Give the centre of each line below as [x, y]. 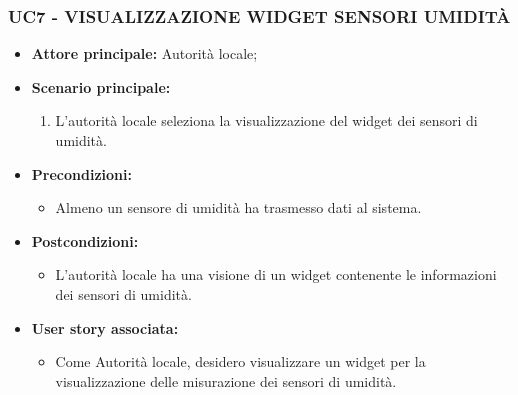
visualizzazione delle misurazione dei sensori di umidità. [226, 380]
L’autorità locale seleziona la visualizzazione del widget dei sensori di [266, 120]
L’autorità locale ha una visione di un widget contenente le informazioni [276, 274]
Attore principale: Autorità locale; [144, 53]
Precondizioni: [81, 173]
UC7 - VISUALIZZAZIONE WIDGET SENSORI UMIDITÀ [259, 15]
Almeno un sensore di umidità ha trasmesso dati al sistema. [238, 207]
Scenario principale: [101, 86]
